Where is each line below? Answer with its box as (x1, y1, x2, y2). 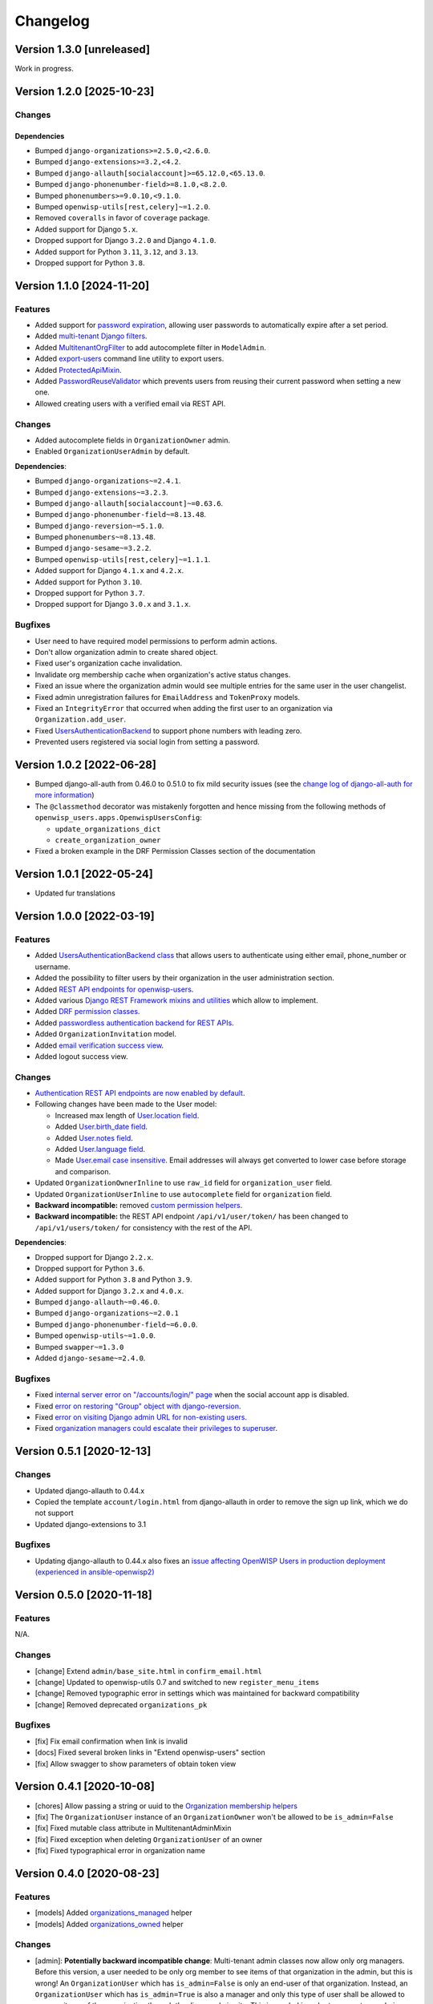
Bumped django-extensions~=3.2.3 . (34, 487, 168, 497)
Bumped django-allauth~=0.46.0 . (34, 1297, 160, 1307)
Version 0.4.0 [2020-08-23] (14, 1866, 160, 1880)
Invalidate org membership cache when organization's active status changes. (34, 669, 291, 679)
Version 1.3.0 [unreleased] (14, 42, 151, 56)
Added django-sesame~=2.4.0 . (34, 1353, 146, 1363)
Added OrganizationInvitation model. (34, 1029, 176, 1039)
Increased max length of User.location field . (55, 1110, 200, 1120)
